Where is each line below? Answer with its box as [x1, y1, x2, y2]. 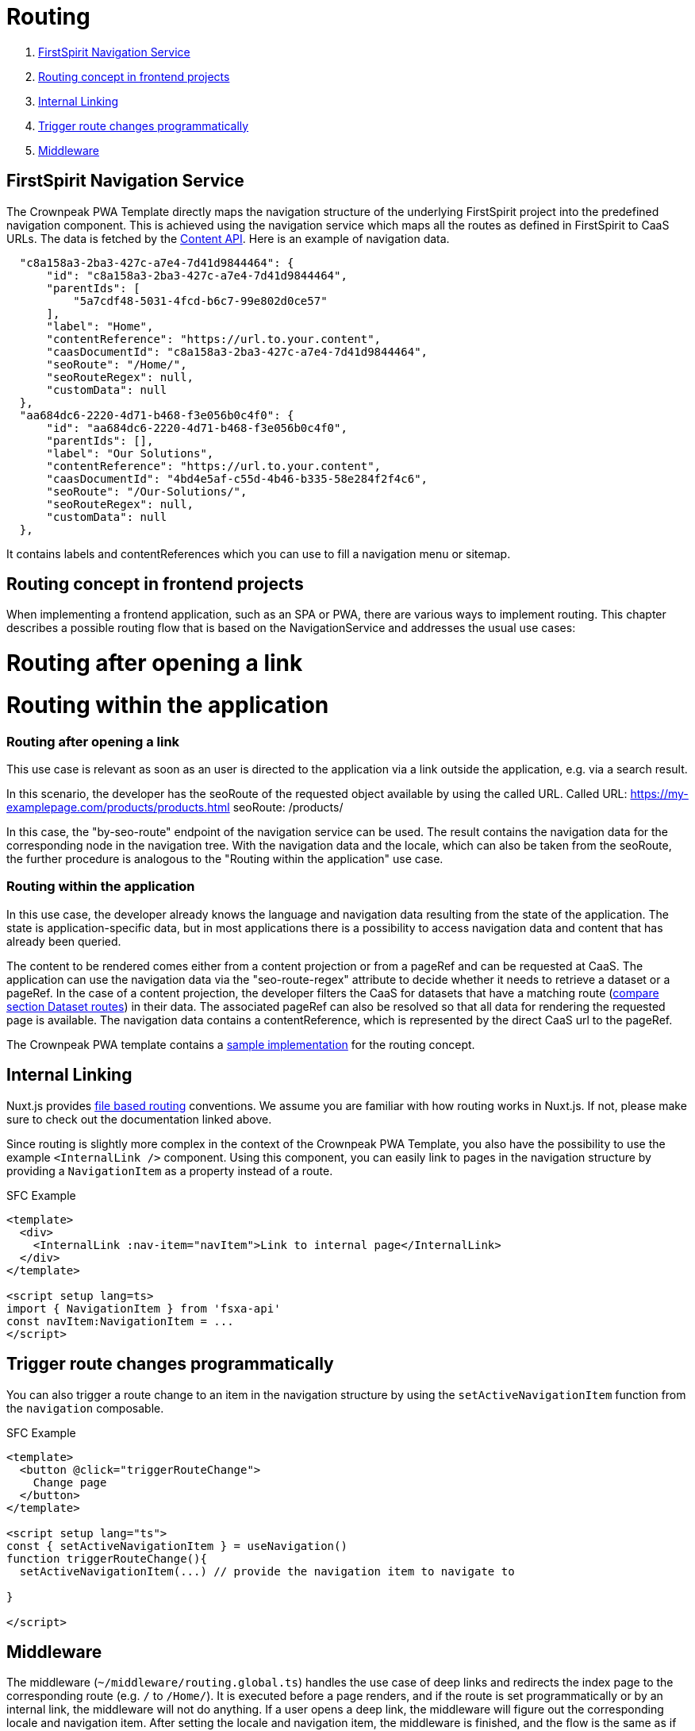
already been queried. [6, 934, 121, 948]
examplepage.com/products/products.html [6, 800, 230, 815]
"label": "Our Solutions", [46, 446, 214, 460]
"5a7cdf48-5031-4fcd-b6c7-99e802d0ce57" [73, 294, 328, 307]
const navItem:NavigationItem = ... [6, 1314, 234, 1328]
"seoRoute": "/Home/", [46, 357, 187, 371]
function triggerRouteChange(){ [6, 1552, 207, 1565]
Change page [33, 1475, 107, 1489]
